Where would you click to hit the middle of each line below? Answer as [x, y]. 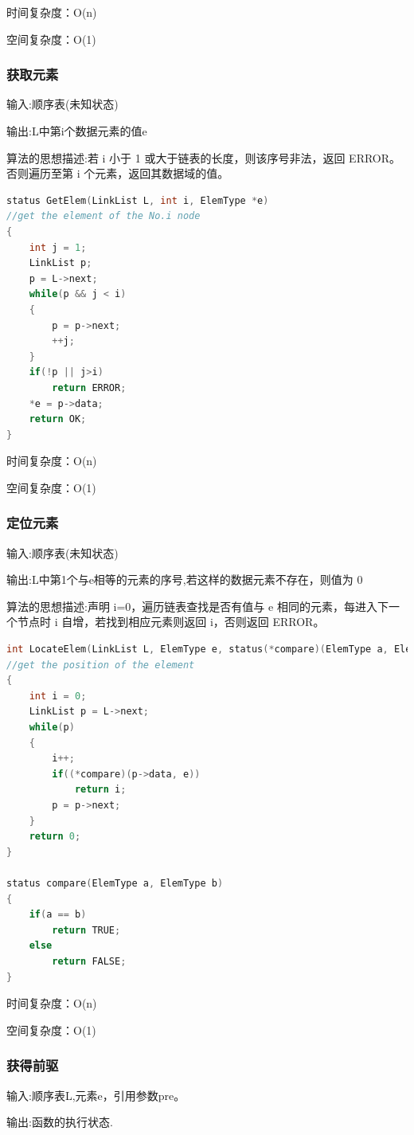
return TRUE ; [86, 930]
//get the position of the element [101, 665]
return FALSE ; [89, 961]
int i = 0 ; [58, 696]
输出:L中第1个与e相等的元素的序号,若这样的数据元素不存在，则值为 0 [185, 579]
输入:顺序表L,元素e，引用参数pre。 [96, 1095]
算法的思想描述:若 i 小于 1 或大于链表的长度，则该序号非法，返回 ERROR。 [204, 157]
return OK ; [58, 419]
